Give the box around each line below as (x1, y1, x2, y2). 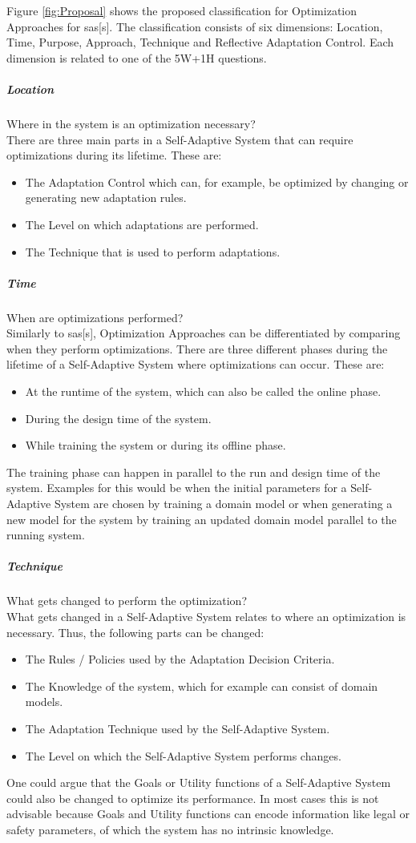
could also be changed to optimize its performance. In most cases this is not (6, 789, 379, 806)
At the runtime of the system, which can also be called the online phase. (25, 383, 382, 400)
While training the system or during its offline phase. (25, 437, 286, 454)
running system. (6, 526, 85, 543)
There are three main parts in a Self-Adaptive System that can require (6, 131, 353, 147)
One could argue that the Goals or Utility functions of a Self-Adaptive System (6, 774, 391, 791)
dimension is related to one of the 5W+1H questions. (6, 49, 267, 66)
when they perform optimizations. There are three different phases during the (6, 340, 388, 357)
